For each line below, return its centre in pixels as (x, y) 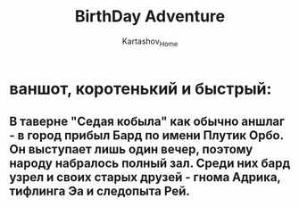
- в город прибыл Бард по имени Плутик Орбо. (146, 136)
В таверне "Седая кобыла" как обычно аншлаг (147, 122)
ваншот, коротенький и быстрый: (141, 89)
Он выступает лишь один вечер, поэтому (131, 149)
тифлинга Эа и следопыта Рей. (100, 191)
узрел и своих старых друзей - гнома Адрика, (145, 177)
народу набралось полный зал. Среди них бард (150, 164)
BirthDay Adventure (150, 17)
